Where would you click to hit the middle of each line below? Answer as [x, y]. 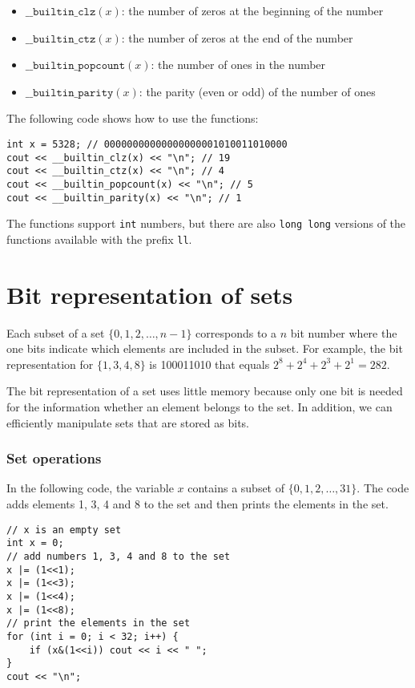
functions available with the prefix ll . [99, 239]
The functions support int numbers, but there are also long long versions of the [206, 223]
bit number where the [344, 332]
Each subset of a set [56, 332]
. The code [383, 488]
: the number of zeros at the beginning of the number [252, 10]
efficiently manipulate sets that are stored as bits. [128, 422]
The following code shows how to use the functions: [133, 118]
